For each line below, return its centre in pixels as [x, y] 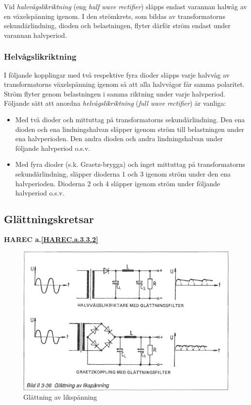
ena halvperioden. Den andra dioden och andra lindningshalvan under [119, 138]
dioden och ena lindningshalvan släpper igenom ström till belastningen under [130, 129]
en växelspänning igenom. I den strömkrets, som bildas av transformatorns [115, 16]
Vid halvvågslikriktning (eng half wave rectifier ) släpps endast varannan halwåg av [125, 6]
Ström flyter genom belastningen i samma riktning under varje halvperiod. [115, 93]
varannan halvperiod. [36, 35]
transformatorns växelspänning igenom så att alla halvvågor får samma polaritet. [124, 84]
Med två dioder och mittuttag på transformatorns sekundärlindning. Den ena [130, 119]
